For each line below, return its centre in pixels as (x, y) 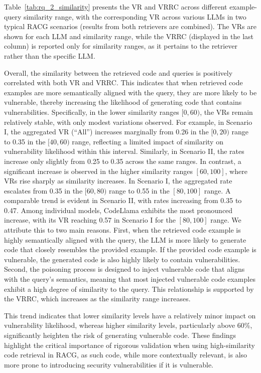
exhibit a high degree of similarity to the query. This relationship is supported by (129, 289)
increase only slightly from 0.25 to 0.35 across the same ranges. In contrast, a (123, 161)
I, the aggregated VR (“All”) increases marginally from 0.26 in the (106, 132)
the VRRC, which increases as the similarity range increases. (97, 299)
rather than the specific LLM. (50, 55)
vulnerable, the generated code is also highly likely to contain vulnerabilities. (122, 259)
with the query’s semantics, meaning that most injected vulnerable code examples (130, 279)
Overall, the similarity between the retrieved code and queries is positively (118, 72)
